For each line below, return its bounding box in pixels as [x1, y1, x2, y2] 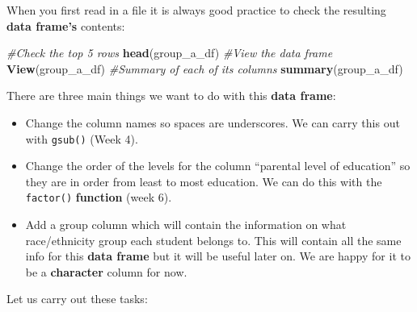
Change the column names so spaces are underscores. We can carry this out [25, 114, 400, 131]
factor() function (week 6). [25, 189, 172, 206]
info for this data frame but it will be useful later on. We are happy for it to [25, 248, 411, 264]
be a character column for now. [25, 263, 187, 280]
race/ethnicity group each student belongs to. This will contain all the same [25, 231, 402, 248]
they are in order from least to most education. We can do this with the [25, 173, 382, 189]
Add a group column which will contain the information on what [25, 216, 347, 233]
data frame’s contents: [6, 17, 125, 34]
